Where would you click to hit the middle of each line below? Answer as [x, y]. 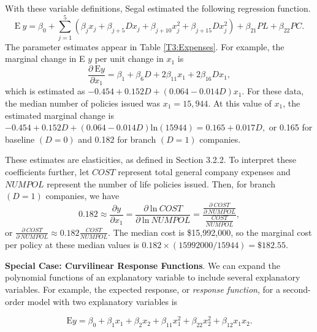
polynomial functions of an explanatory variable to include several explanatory [153, 277]
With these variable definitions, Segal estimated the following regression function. [158, 8]
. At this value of [240, 103]
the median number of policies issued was [83, 103]
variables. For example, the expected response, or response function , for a [143, 289]
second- [297, 289]
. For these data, [273, 91]
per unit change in [129, 58]
